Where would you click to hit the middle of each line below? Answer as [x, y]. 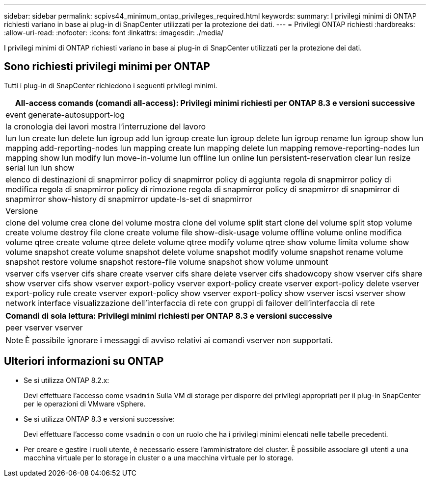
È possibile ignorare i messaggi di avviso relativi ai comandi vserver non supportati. [179, 340]
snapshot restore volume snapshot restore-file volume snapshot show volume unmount [167, 262]
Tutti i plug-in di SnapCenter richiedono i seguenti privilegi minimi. [111, 85]
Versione [22, 211]
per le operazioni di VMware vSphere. [85, 404]
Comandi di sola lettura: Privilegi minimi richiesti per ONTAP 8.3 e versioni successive [169, 316]
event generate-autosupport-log [65, 114]
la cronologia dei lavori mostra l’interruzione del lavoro [106, 126]
